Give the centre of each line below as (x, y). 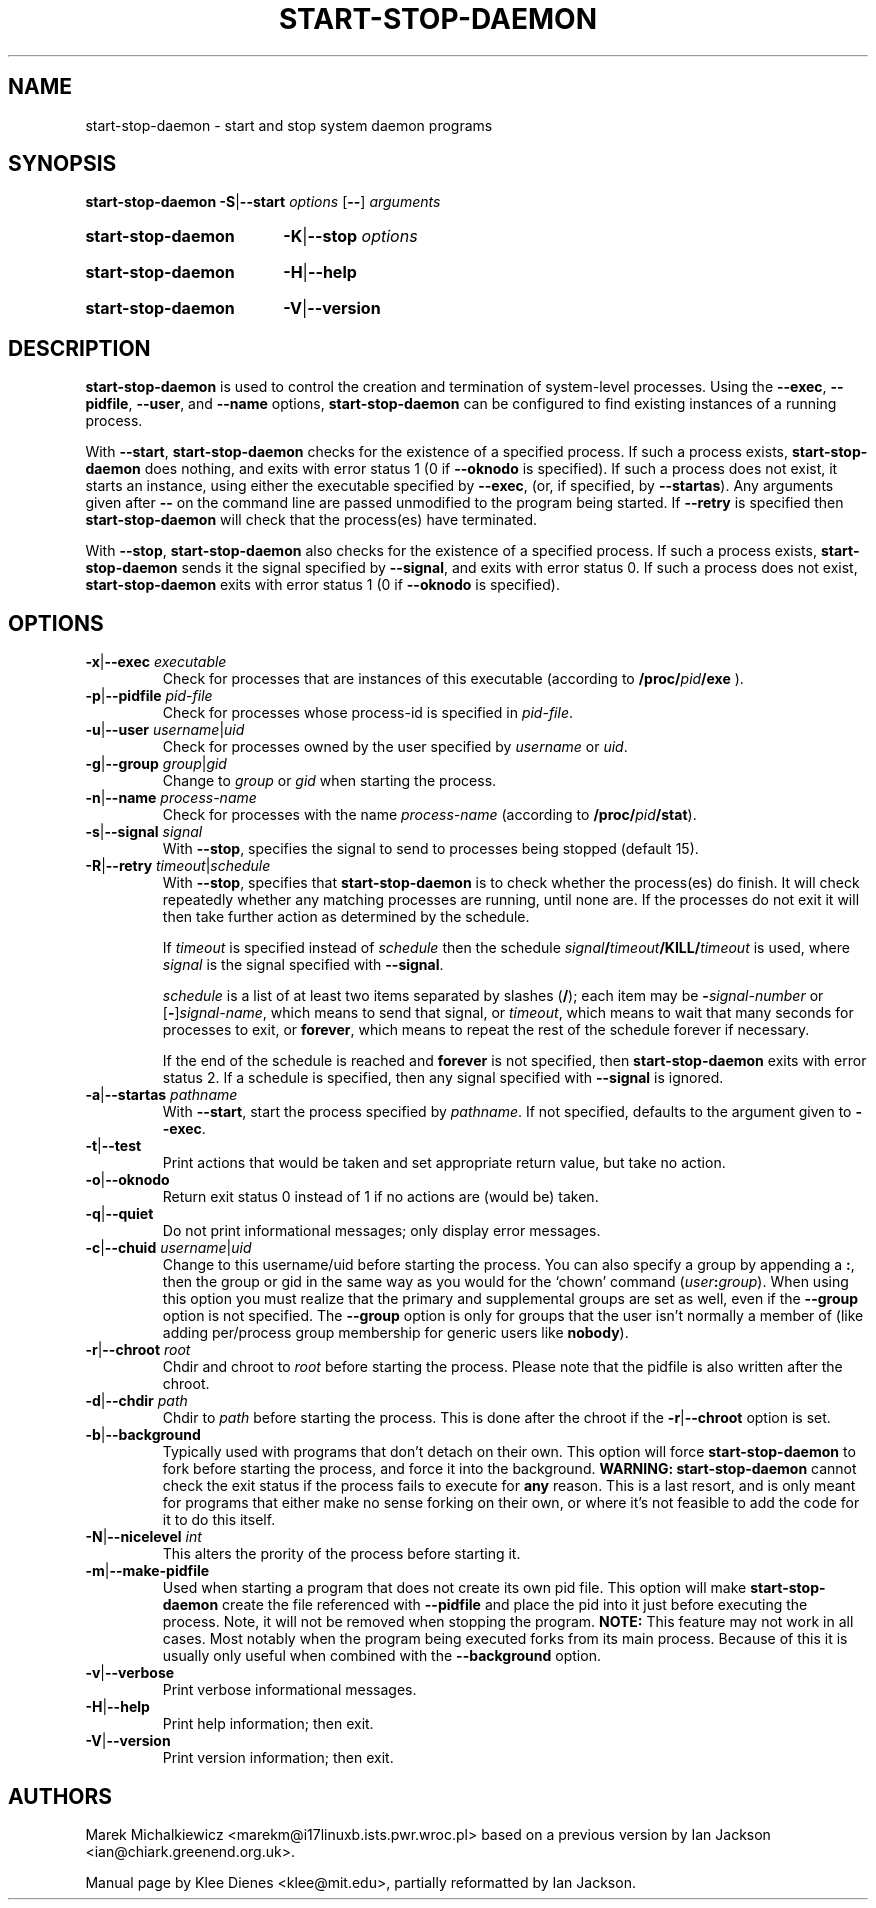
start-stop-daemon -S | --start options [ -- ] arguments (263, 202)
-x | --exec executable (156, 662)
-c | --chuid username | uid (168, 1248)
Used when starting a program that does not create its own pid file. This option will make (454, 1588)
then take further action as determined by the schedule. (346, 917)
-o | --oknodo (127, 1180)
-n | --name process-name (171, 798)
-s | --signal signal (144, 832)
